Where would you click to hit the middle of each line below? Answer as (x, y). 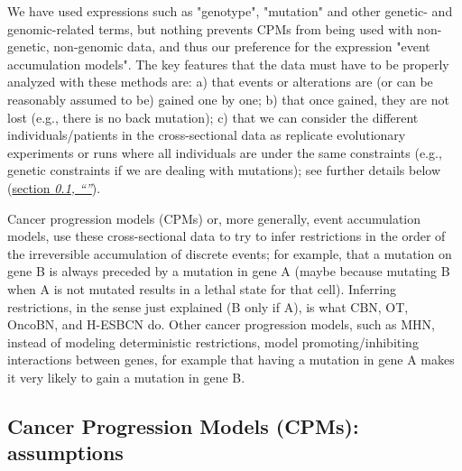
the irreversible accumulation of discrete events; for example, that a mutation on (230, 253)
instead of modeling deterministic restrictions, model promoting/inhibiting (213, 342)
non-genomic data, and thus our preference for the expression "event (242, 46)
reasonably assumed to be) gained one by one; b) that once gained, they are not (228, 99)
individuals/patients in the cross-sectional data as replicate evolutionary (207, 135)
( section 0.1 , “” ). (54, 187)
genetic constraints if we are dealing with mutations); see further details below (224, 170)
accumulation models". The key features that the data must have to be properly (228, 64)
